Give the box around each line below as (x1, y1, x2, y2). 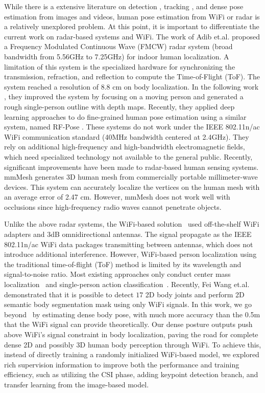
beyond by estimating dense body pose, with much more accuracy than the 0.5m (4, 309, 260, 319)
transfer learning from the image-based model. (4, 379, 149, 389)
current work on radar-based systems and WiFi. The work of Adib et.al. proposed (4, 31, 260, 41)
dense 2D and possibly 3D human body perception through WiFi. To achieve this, (4, 339, 261, 350)
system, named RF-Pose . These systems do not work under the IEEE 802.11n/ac (4, 121, 260, 132)
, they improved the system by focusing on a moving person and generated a (4, 91, 244, 102)
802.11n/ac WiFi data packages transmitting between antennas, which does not (4, 238, 253, 249)
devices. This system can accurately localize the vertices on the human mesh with (4, 181, 260, 192)
